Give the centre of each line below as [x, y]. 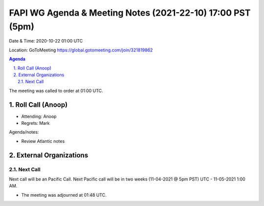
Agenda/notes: [24, 132]
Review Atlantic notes [43, 141]
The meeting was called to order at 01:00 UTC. [56, 91]
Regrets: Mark [35, 123]
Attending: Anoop [39, 116]
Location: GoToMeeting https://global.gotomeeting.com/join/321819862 [81, 50]
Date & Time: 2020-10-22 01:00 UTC [46, 41]
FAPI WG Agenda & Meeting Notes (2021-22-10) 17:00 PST [130, 13]
